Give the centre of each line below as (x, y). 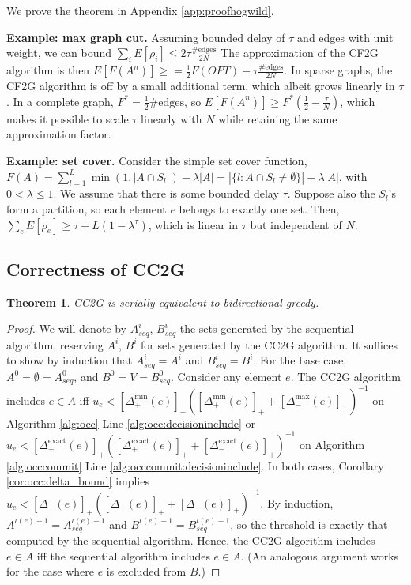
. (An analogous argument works (320, 555)
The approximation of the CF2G (300, 53)
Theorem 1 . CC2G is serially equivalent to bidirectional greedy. (163, 302)
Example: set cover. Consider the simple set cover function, (157, 160)
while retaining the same (278, 118)
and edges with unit (345, 37)
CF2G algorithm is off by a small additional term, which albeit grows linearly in (201, 86)
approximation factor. (59, 134)
